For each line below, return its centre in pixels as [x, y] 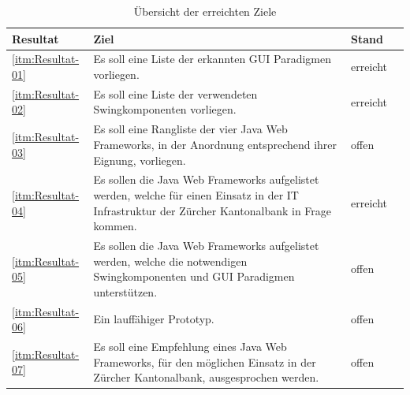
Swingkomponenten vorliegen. [165, 109]
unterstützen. [125, 291]
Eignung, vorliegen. [140, 160]
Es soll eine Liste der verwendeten [175, 93]
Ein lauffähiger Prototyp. [154, 319]
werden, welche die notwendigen [170, 261]
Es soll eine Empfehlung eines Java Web [190, 347]
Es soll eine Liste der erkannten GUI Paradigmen [212, 59]
